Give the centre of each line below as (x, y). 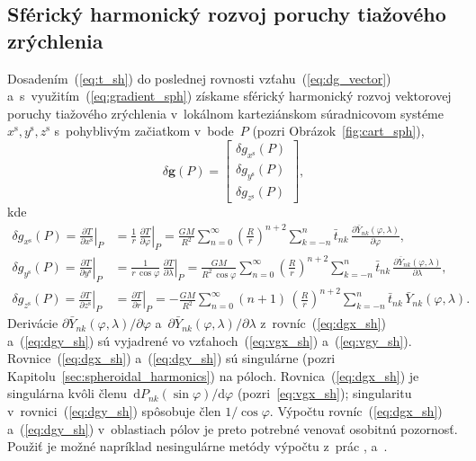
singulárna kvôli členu (67, 393)
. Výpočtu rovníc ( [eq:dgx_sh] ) (356, 411)
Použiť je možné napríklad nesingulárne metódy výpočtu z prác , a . (198, 446)
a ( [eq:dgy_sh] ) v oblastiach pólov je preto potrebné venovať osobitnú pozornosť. (233, 428)
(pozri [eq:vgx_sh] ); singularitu (324, 393)
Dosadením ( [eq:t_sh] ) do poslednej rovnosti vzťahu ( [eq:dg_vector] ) (199, 78)
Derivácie (33, 323)
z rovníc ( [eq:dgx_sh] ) (323, 323)
